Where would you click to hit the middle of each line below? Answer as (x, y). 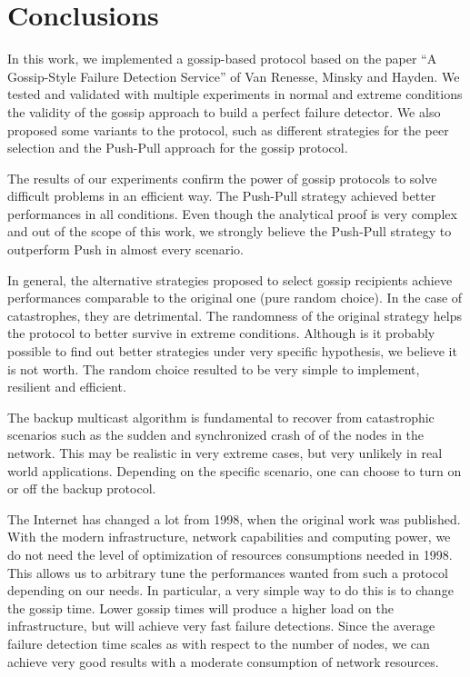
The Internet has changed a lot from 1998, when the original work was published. (234, 518)
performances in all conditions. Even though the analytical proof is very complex (232, 213)
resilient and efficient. (67, 387)
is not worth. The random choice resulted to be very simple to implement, (214, 368)
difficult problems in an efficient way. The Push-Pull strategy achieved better (222, 196)
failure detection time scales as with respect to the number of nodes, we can (219, 643)
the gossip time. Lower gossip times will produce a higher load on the (200, 607)
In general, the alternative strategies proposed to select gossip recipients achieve (230, 279)
